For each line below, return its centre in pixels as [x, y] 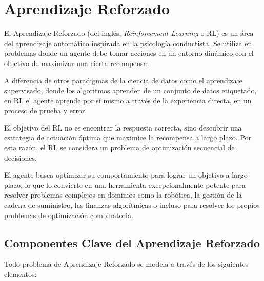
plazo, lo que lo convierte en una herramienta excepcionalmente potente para [125, 185]
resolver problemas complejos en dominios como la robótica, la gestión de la [123, 195]
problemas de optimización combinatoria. [69, 215]
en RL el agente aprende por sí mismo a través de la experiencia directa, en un [128, 100]
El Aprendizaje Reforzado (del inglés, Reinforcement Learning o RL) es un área [129, 33]
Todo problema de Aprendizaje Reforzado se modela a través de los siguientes [126, 264]
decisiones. [21, 157]
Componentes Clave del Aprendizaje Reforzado [132, 242]
